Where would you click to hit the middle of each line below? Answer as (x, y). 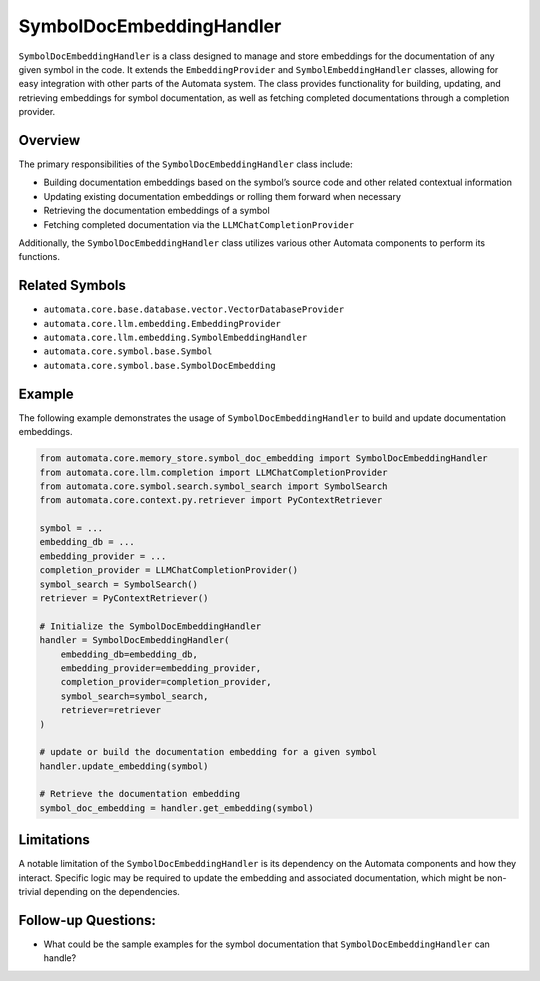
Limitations (54, 840)
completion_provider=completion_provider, (166, 682)
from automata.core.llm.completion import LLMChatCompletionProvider (213, 472)
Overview (49, 140)
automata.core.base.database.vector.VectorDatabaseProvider (194, 309)
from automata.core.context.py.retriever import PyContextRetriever (211, 500)
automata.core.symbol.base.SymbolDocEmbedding (159, 365)
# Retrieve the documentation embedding (139, 794)
